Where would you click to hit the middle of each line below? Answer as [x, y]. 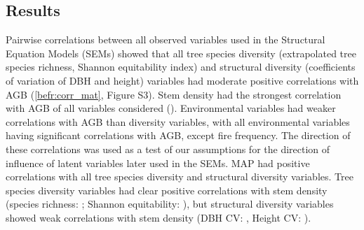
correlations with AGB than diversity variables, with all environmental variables [178, 121]
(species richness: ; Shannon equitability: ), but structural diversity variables [170, 204]
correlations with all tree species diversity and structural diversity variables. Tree [180, 177]
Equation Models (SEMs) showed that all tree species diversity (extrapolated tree [181, 53]
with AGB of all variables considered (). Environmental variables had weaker [171, 108]
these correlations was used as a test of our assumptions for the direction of [168, 149]
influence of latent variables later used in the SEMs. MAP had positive [158, 163]
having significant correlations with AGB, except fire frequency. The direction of [178, 135]
